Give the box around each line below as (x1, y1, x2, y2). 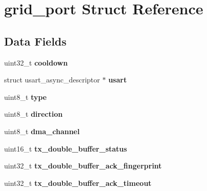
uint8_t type (4, 91, 47, 102)
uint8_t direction (4, 109, 63, 119)
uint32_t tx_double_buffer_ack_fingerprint (4, 160, 162, 171)
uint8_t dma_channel (4, 125, 80, 136)
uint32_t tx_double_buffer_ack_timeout (4, 177, 152, 188)
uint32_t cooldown (4, 57, 68, 68)
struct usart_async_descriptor (4, 74, 100, 85)
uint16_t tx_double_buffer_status (4, 143, 127, 154)
